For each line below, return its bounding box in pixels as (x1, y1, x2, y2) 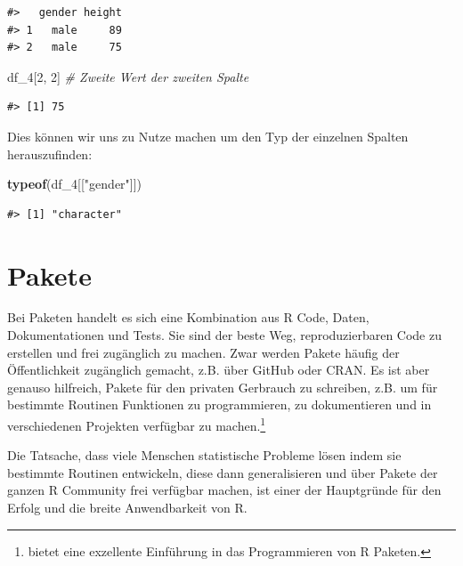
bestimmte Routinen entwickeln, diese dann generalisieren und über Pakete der (7, 463, 438, 481)
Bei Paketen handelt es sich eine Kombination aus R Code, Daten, (7, 308, 370, 327)
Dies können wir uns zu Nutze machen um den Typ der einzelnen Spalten (7, 126, 409, 145)
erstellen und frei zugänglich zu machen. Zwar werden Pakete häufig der (7, 343, 400, 361)
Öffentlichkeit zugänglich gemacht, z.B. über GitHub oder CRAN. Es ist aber (7, 360, 430, 379)
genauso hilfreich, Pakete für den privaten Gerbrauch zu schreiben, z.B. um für (7, 377, 438, 396)
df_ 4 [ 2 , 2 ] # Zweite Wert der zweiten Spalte (7, 67, 249, 85)
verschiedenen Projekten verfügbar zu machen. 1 (7, 414, 266, 434)
